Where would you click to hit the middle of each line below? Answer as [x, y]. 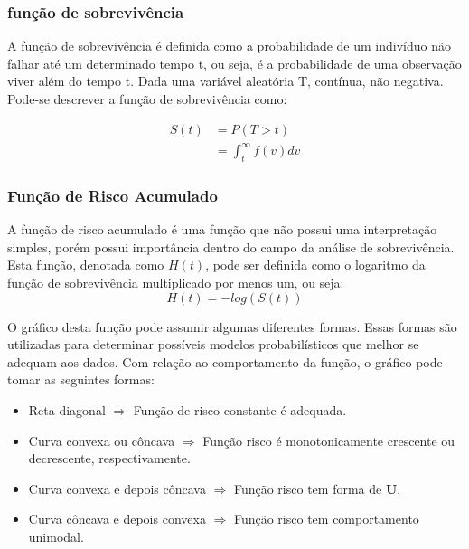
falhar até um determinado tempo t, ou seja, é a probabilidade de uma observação [234, 63]
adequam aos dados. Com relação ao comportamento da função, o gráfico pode [225, 361]
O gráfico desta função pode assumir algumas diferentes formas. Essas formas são [232, 326]
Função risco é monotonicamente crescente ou [329, 440]
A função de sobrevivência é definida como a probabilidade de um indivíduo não [229, 46]
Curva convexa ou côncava [102, 440]
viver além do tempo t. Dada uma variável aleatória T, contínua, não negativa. [225, 81]
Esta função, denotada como [86, 265]
